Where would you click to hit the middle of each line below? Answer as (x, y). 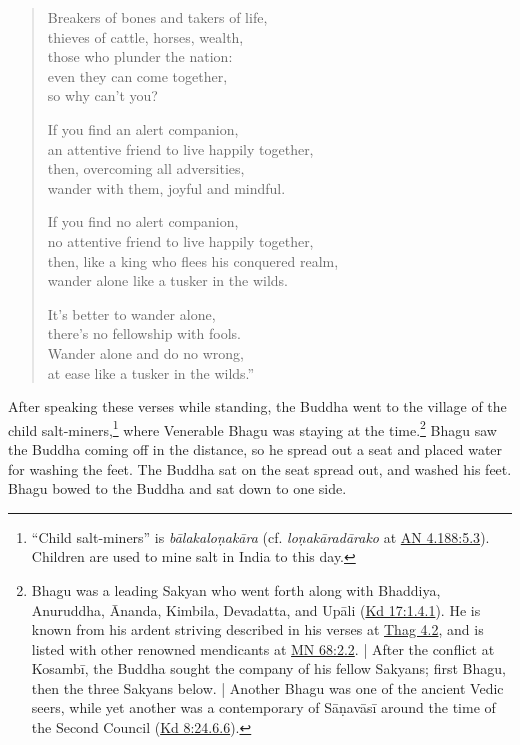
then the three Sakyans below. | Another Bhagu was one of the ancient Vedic (267, 687)
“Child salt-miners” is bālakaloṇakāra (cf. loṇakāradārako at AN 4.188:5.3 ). (260, 536)
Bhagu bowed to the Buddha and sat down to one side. (177, 488)
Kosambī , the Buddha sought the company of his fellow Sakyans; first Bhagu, (268, 668)
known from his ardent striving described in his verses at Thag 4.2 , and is (257, 629)
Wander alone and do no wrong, (145, 352)
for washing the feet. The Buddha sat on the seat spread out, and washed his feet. (260, 468)
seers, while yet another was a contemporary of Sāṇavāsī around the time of (263, 707)
